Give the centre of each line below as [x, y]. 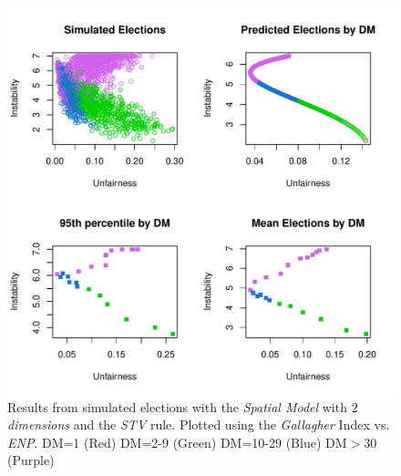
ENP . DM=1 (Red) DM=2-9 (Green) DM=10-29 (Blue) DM [177, 442]
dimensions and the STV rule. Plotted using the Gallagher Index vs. [199, 424]
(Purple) [31, 460]
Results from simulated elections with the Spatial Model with [177, 406]
